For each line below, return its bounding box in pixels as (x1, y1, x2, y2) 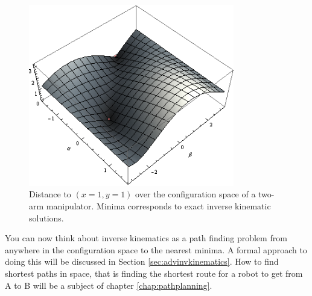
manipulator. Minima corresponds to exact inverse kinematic (46, 199, 271, 212)
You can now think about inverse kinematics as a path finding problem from (5, 232, 287, 244)
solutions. (29, 211, 64, 224)
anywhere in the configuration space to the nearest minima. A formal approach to (5, 243, 307, 256)
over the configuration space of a (135, 188, 256, 200)
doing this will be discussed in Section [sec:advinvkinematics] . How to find (5, 255, 279, 268)
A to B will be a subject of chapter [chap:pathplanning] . (5, 279, 212, 291)
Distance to (29, 188, 71, 200)
